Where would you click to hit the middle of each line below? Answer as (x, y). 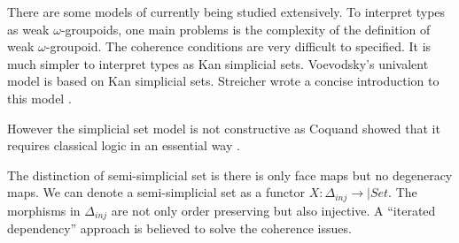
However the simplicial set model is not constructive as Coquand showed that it (224, 128)
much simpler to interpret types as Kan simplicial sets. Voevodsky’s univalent (218, 63)
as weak (28, 29)
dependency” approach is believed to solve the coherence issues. (179, 228)
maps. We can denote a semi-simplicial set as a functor (156, 192)
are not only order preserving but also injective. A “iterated (273, 210)
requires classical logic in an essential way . (124, 145)
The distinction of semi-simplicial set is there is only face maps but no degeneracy (230, 175)
